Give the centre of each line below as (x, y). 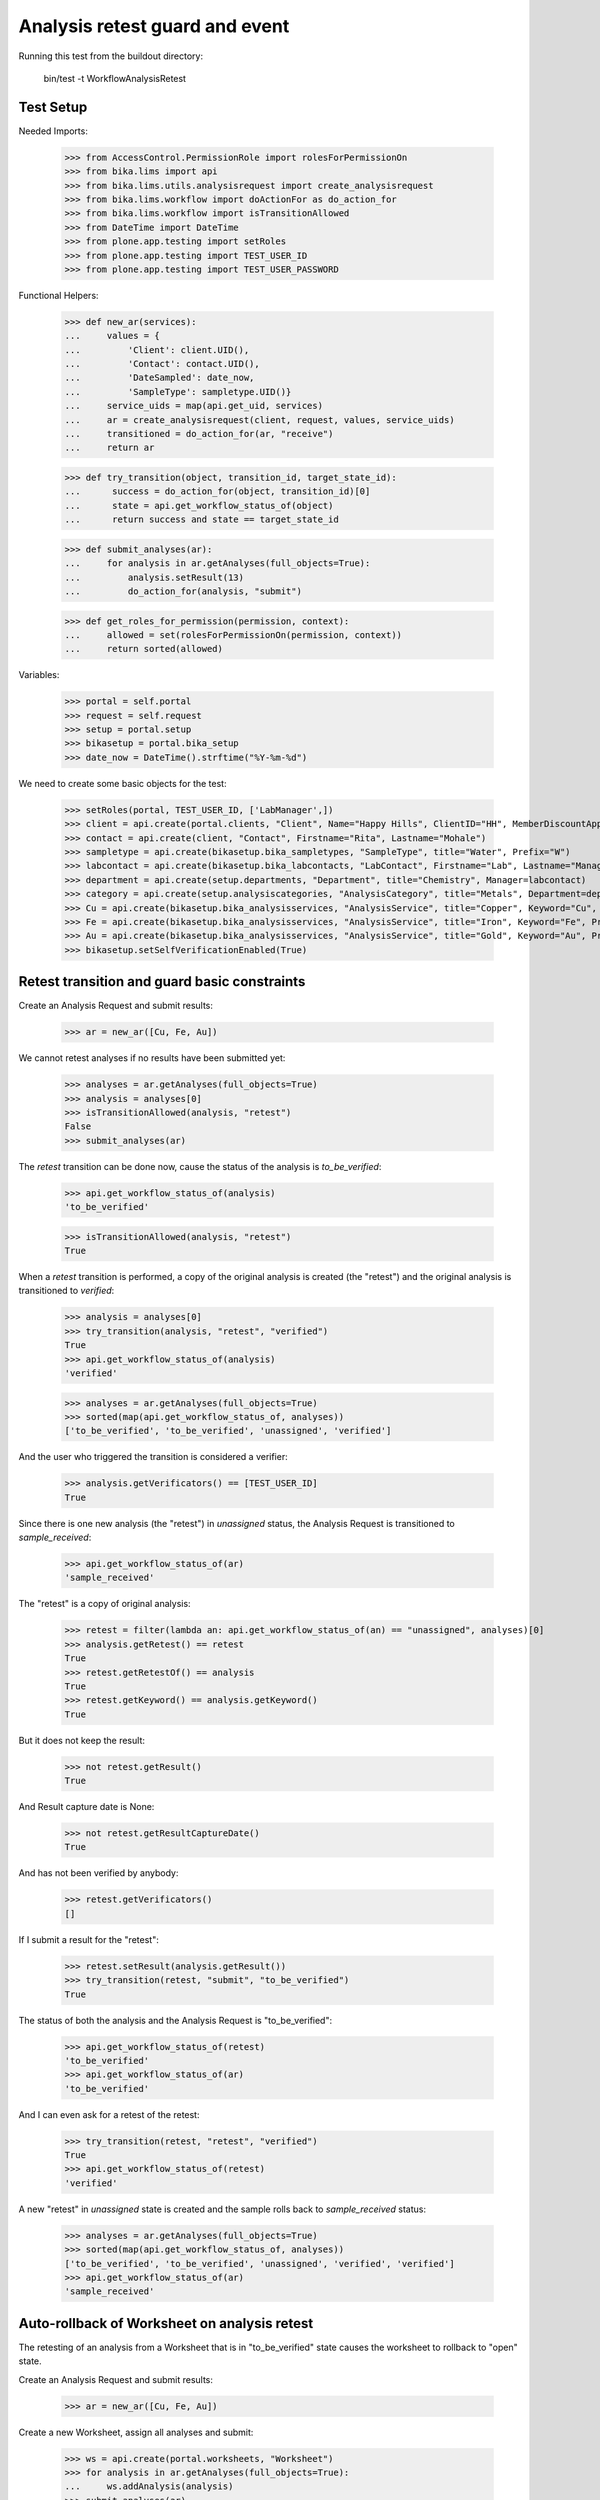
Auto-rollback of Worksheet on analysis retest (166, 2323)
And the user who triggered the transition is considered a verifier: (153, 1457)
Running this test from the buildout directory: (111, 56)
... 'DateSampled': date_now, (159, 378)
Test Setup (53, 106)
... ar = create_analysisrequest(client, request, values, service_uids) (259, 419)
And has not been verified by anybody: (98, 1873)
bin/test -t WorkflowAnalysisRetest (115, 78)
